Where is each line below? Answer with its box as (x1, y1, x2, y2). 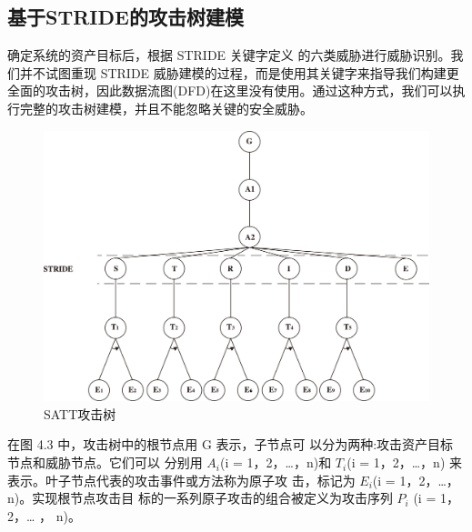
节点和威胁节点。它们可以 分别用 (7, 453, 203, 472)
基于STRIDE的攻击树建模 (7, 3, 244, 31)
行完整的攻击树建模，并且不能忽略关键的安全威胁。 (7, 98, 313, 117)
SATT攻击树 (44, 404, 116, 423)
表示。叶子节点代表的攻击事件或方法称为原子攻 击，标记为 (7, 470, 356, 489)
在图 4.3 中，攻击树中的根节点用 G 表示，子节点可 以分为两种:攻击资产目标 (7, 435, 454, 454)
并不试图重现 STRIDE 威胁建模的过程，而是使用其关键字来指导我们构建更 (19, 63, 459, 82)
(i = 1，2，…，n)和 (220, 453, 332, 472)
